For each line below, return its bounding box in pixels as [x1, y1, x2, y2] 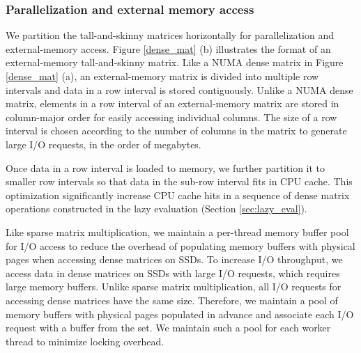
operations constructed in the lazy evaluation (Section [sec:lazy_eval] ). [6, 201, 307, 216]
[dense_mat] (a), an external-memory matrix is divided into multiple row [6, 69, 319, 83]
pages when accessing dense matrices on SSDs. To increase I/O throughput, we [6, 252, 343, 267]
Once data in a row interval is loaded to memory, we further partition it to [6, 160, 325, 175]
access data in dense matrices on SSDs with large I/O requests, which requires [6, 265, 340, 280]
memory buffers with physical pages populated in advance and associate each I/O [6, 306, 354, 321]
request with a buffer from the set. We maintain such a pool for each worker [6, 320, 331, 335]
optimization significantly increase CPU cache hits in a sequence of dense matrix [6, 187, 350, 202]
